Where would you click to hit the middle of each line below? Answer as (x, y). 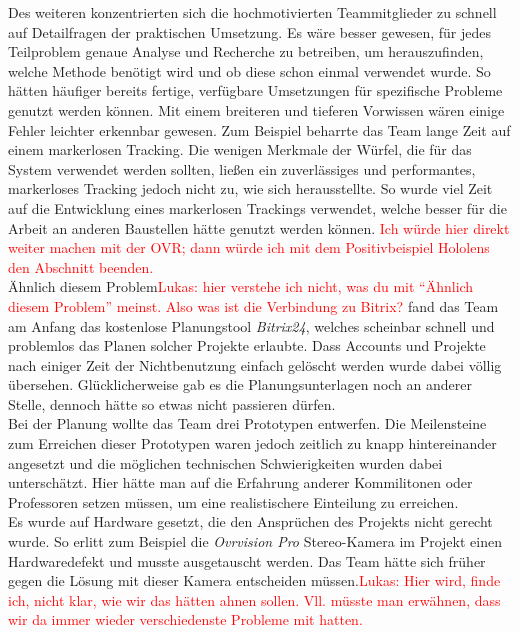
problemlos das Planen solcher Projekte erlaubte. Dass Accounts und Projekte (247, 345)
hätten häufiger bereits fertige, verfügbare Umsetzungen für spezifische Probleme (255, 90)
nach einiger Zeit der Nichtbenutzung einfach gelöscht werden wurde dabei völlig (255, 364)
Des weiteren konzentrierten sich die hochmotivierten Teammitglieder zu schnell (252, 12)
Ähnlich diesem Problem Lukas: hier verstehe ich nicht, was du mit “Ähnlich (241, 286)
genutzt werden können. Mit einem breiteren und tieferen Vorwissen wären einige (256, 109)
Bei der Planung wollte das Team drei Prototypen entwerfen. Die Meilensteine (247, 423)
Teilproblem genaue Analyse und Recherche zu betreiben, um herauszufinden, (246, 51)
